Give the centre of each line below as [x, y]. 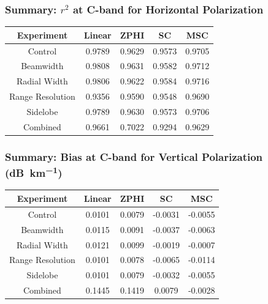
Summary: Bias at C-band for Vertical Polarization [134, 156]
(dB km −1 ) [34, 172]
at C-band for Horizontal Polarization [168, 9]
